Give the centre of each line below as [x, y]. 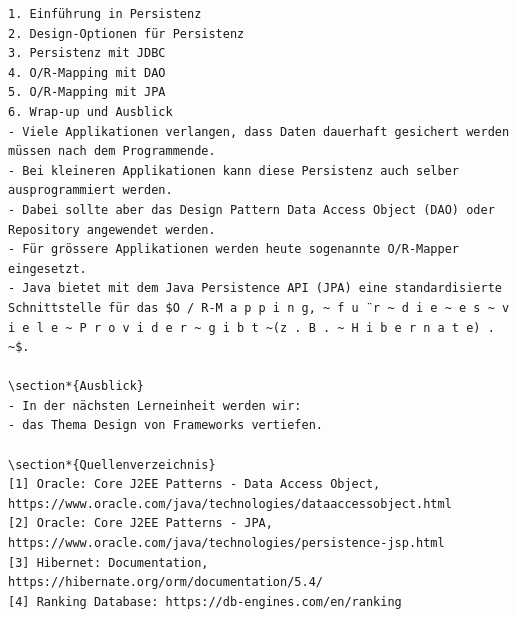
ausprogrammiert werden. [90, 190]
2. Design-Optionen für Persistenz [126, 33]
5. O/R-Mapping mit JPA [87, 92]
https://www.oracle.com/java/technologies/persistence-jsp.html [226, 543]
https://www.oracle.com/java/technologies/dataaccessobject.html [230, 503]
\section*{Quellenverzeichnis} [112, 464]
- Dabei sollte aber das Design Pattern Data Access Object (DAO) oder [251, 209]
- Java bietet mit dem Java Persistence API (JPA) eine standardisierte [255, 288]
